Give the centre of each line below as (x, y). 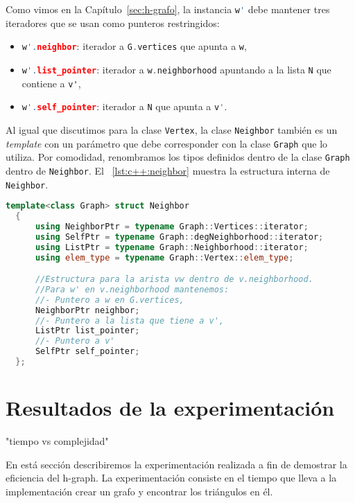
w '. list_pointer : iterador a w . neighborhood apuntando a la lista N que (176, 69)
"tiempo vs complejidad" (57, 441)
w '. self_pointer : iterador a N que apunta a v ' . (124, 106)
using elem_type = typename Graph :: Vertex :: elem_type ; (164, 257)
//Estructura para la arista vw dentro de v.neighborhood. (174, 280)
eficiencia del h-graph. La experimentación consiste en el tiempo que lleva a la (171, 478)
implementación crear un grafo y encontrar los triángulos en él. (139, 491)
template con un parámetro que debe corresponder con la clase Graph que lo (167, 143)
